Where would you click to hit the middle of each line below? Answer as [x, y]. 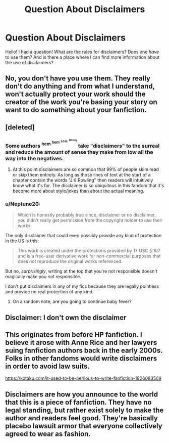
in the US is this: [22, 241]
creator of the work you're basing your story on [81, 102]
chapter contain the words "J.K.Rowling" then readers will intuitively [83, 180]
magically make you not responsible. [43, 277]
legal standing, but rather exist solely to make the [84, 410]
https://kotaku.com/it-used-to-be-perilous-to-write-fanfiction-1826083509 [83, 378]
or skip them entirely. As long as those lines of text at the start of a [81, 174]
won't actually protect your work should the [75, 94]
